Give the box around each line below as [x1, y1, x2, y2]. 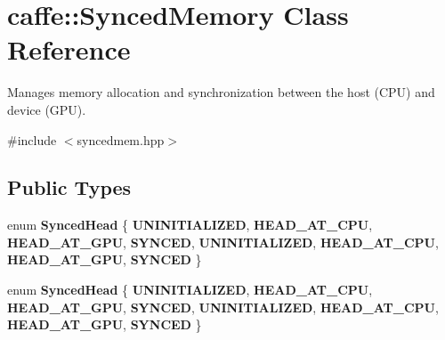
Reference [7, 31, 131, 68]
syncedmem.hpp [77, 130, 165, 149]
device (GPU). [7, 100, 86, 118]
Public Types [7, 174, 132, 201]
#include [7, 130, 57, 149]
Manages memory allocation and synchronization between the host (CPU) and [7, 83, 435, 101]
